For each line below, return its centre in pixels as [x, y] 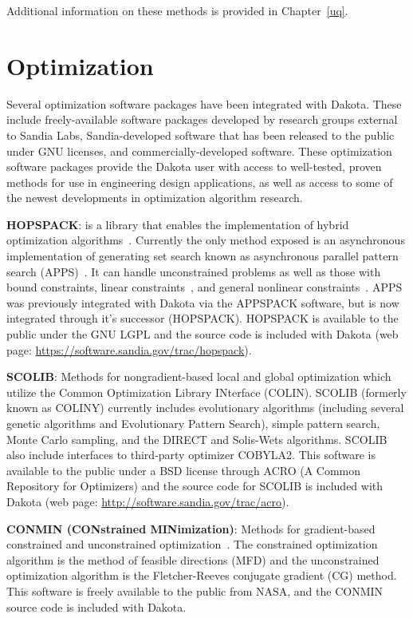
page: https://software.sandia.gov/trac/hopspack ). [129, 349]
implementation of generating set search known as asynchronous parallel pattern [203, 256]
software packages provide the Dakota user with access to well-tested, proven [194, 166]
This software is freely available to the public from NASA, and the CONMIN [195, 590]
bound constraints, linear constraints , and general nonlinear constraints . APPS [205, 287]
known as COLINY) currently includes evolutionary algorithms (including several [205, 408]
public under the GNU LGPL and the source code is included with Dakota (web [203, 334]
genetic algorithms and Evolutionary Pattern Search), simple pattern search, [193, 423]
